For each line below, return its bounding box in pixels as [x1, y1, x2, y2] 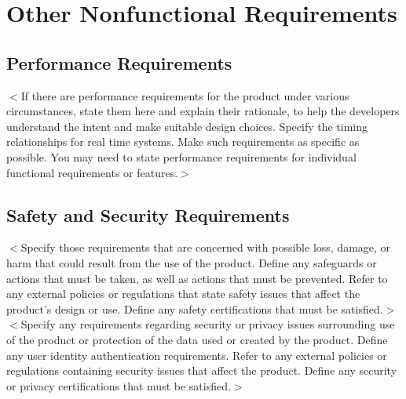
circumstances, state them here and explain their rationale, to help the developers [6, 103, 400, 119]
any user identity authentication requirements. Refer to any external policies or [6, 346, 387, 363]
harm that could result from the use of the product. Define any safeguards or [6, 254, 377, 270]
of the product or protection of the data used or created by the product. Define [6, 331, 388, 347]
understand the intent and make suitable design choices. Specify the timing [6, 118, 368, 134]
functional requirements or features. [6, 164, 178, 180]
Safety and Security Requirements [6, 202, 290, 227]
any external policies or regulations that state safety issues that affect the [6, 285, 360, 302]
